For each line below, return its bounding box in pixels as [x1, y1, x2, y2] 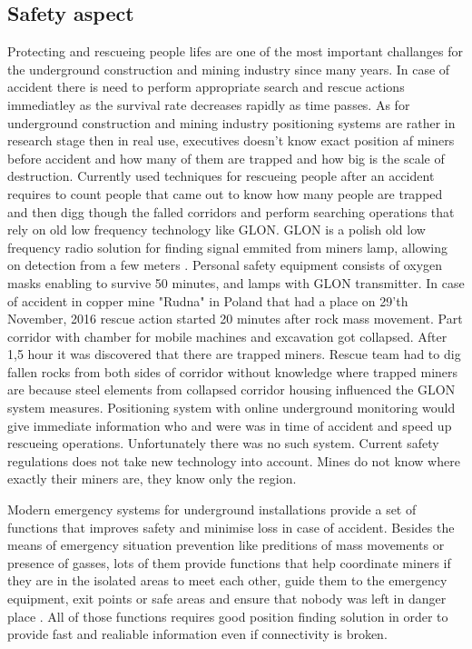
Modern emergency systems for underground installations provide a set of [7, 500, 417, 519]
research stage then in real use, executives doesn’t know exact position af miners [7, 131, 455, 150]
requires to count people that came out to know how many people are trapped [7, 184, 443, 203]
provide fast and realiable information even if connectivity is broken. [7, 624, 388, 644]
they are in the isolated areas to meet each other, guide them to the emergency [7, 571, 447, 590]
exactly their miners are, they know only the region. [7, 469, 297, 488]
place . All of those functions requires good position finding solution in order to [7, 606, 448, 625]
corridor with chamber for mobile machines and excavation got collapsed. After [7, 326, 447, 345]
